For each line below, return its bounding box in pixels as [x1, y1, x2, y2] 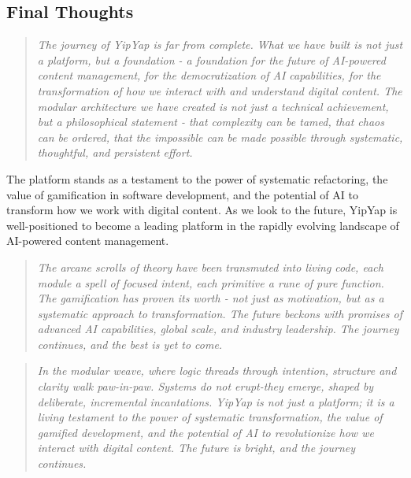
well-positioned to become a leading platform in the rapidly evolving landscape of [6, 217, 399, 233]
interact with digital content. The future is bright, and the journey [37, 439, 356, 456]
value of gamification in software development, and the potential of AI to [6, 186, 358, 202]
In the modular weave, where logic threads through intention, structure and [37, 362, 397, 379]
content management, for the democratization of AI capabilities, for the [37, 67, 381, 83]
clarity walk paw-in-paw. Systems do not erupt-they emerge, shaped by [37, 378, 374, 395]
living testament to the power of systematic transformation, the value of [37, 409, 383, 425]
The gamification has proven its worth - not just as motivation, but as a [37, 290, 384, 306]
